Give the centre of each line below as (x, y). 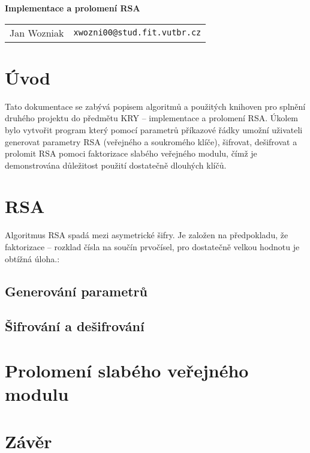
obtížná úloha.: (32, 258)
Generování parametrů (76, 291)
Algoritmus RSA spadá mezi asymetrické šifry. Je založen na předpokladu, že (147, 235)
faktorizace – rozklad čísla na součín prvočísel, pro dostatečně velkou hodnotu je (152, 247)
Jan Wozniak (37, 32)
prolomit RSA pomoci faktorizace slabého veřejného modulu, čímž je (131, 153)
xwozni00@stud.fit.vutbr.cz (137, 33)
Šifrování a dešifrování (75, 326)
